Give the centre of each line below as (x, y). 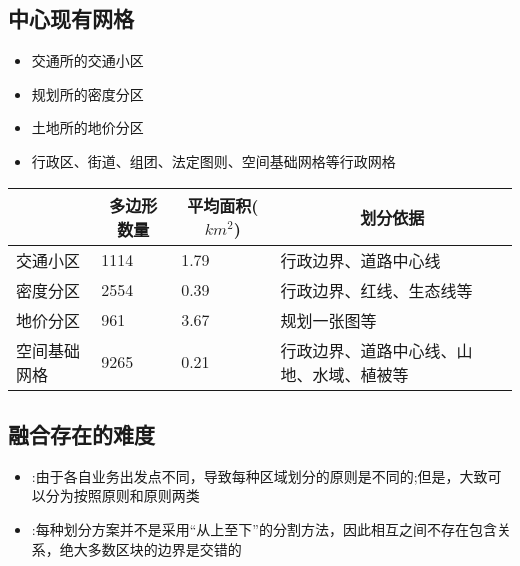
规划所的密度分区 (87, 93)
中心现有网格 (71, 18)
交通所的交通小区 (87, 60)
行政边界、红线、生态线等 (376, 290)
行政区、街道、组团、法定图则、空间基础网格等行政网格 (213, 160)
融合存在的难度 (81, 433)
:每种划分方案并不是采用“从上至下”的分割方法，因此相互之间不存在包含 (264, 528)
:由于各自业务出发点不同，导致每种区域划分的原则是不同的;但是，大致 (259, 475)
